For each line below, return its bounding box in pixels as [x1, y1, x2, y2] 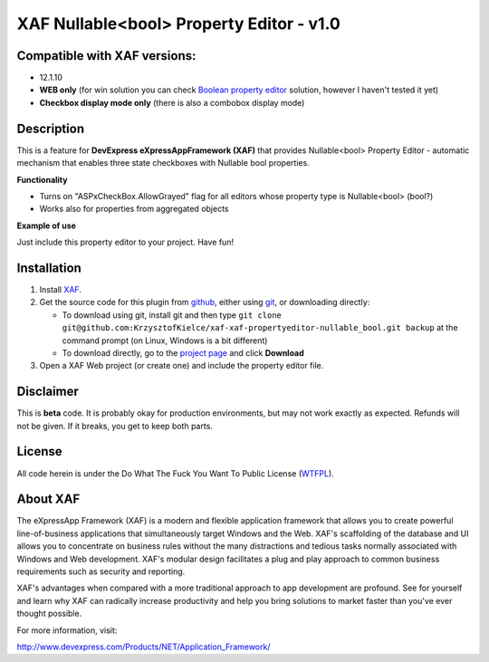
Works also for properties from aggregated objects [39, 204, 229, 215]
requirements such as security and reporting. [16, 566, 186, 577]
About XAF [16, 492, 81, 507]
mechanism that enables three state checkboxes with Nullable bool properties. [16, 158, 310, 168]
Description [16, 120, 85, 136]
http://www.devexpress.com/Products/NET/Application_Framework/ [16, 641, 271, 652]
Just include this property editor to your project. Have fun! [16, 236, 235, 248]
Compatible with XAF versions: [16, 48, 197, 63]
